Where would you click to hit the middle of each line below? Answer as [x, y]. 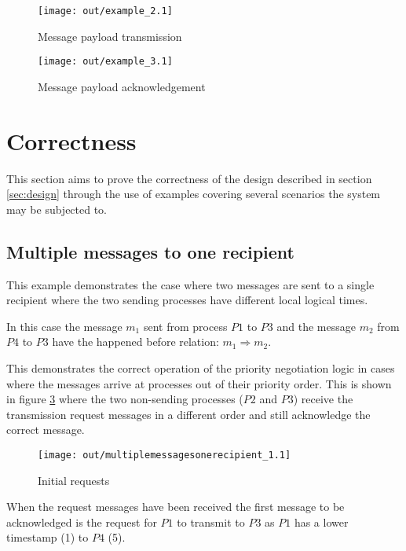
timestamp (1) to [48, 537]
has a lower [321, 522]
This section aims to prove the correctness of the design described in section [189, 178]
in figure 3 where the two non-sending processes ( [125, 399]
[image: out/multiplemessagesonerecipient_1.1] [165, 455]
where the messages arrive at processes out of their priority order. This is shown [199, 383]
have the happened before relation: [135, 342]
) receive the [323, 399]
